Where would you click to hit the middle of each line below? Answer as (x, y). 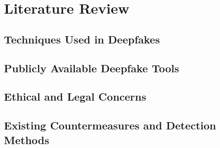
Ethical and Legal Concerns (75, 96)
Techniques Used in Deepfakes (82, 39)
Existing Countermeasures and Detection (110, 125)
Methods (27, 139)
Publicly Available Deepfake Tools (92, 68)
